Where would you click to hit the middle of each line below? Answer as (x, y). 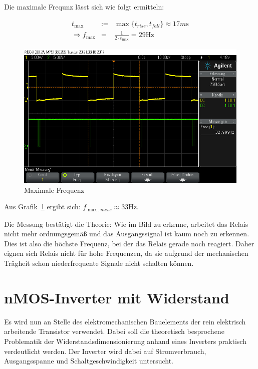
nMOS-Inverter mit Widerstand (117, 297)
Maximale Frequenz (54, 190)
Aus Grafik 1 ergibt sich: (42, 207)
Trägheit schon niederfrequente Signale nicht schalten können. (99, 263)
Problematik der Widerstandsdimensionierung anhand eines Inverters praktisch (125, 341)
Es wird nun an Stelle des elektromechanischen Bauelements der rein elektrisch (125, 321)
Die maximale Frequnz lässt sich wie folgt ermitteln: (84, 7)
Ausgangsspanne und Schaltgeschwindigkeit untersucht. (89, 361)
